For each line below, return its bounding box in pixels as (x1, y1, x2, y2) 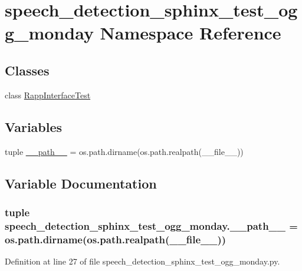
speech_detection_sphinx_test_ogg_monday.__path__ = (5, 218, 298, 233)
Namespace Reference (100, 21, 281, 45)
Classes (5, 61, 50, 79)
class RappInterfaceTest (5, 88, 91, 101)
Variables (5, 117, 63, 135)
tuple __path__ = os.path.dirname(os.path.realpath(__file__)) (5, 145, 244, 157)
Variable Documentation (5, 174, 157, 192)
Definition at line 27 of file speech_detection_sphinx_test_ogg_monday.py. (5, 255, 280, 267)
